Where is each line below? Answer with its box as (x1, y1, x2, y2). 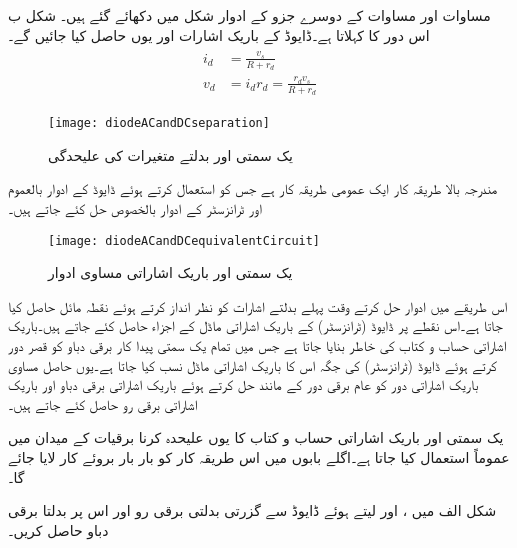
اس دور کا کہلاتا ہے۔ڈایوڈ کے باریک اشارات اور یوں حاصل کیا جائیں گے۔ (8, 24, 430, 45)
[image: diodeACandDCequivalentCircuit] (48, 233, 321, 248)
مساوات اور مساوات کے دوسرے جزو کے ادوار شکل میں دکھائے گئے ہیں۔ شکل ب (8, 5, 491, 25)
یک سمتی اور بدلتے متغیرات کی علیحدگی (48, 144, 293, 165)
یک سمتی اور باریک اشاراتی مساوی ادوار (48, 262, 293, 283)
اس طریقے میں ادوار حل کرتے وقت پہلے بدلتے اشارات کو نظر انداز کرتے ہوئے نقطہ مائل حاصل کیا (8, 295, 508, 316)
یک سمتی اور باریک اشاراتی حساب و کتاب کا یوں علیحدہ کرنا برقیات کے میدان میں (8, 427, 504, 448)
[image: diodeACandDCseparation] (48, 116, 270, 131)
